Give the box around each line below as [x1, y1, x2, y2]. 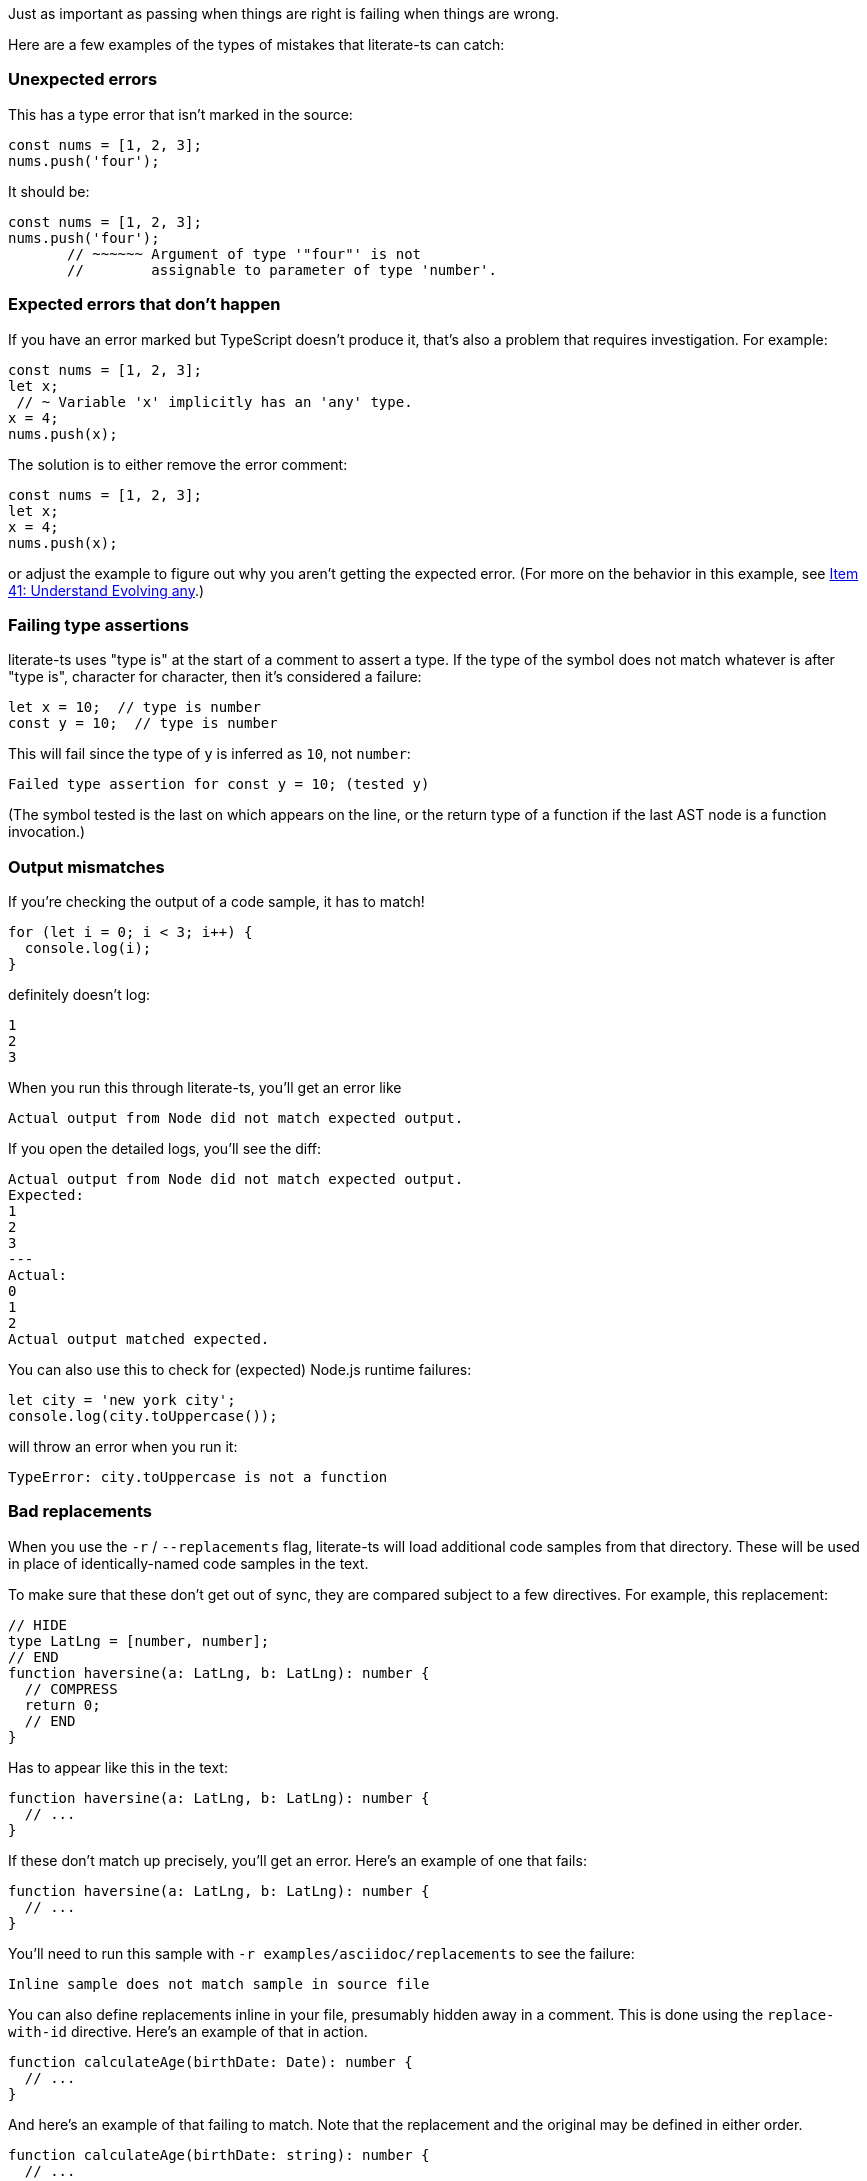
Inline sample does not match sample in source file [8, 1975, 430, 1992]
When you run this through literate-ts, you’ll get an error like [8, 1079, 402, 1096]
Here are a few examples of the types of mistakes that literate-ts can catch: [8, 36, 505, 53]
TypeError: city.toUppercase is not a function [8, 1469, 388, 1485]
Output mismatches [8, 856, 165, 877]
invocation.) [8, 823, 86, 841]
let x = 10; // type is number [8, 699, 261, 716]
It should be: [8, 182, 90, 200]
